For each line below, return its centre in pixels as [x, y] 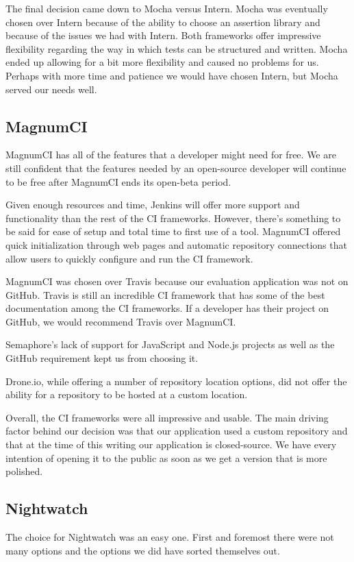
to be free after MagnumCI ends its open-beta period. [118, 181]
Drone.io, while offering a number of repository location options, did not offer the [176, 381]
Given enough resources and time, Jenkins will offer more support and [153, 205]
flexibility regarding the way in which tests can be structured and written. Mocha [177, 48]
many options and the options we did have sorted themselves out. [143, 550]
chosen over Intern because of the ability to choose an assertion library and [163, 22]
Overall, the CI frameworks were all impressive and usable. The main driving [167, 417]
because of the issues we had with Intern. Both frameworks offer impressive [163, 35]
